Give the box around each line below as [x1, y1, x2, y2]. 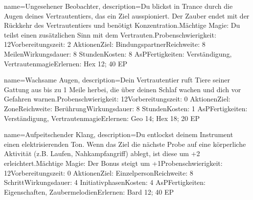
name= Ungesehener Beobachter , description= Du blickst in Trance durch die [4, 1, 233, 11]
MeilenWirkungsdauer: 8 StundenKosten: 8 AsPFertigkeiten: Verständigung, [4, 48, 232, 59]
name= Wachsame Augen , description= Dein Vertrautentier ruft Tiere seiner [4, 75, 230, 85]
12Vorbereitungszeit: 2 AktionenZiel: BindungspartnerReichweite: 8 [4, 39, 206, 49]
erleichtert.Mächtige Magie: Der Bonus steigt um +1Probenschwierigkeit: [4, 158, 223, 168]
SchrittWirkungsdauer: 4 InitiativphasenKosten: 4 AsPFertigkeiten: [4, 177, 206, 187]
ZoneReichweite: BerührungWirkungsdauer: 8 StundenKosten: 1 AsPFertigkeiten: [4, 103, 248, 113]
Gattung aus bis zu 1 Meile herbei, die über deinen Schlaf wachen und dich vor [4, 84, 241, 94]
